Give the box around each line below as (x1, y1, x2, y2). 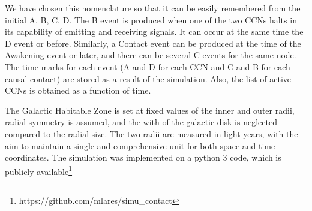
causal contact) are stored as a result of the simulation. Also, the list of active (5, 72, 291, 85)
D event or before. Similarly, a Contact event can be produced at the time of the (5, 37, 301, 49)
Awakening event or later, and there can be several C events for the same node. (5, 49, 296, 61)
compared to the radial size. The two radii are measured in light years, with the (5, 127, 298, 140)
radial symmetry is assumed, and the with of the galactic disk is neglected (5, 116, 277, 128)
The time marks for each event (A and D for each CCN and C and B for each (5, 60, 290, 73)
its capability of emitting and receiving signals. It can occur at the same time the (5, 25, 304, 38)
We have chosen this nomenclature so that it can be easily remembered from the (5, 2, 301, 14)
